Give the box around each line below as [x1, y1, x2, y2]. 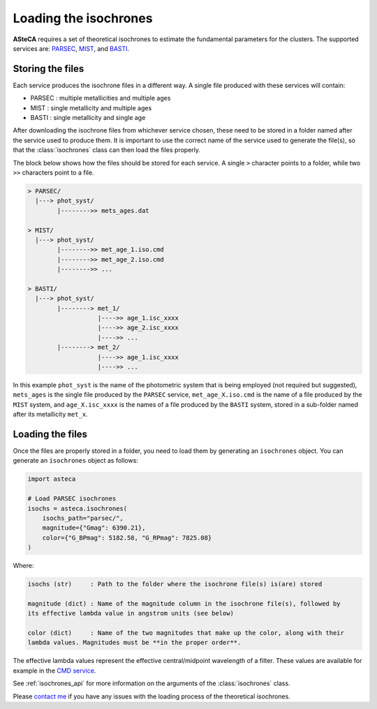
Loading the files [13, 428, 87, 440]
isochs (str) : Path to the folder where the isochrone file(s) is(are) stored [27, 580, 323, 588]
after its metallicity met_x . [13, 410, 88, 419]
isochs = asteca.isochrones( [27, 505, 128, 512]
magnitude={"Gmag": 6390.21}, [42, 524, 146, 532]
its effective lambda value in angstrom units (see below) [27, 609, 234, 618]
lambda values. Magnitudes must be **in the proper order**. [27, 639, 242, 647]
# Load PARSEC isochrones [27, 495, 117, 502]
